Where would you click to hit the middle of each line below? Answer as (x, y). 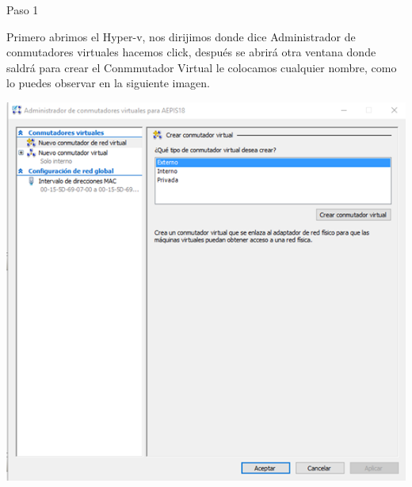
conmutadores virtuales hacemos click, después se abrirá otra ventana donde (191, 52)
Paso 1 (23, 10)
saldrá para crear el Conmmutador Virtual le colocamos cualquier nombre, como (202, 67)
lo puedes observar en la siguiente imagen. (108, 83)
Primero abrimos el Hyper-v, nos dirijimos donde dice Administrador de (181, 36)
